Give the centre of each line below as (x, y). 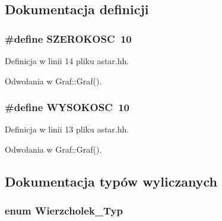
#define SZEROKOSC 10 (68, 38)
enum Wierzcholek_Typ (64, 211)
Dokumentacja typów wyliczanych (111, 181)
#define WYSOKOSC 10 (67, 107)
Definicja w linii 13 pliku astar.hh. (67, 129)
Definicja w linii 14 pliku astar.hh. (67, 61)
